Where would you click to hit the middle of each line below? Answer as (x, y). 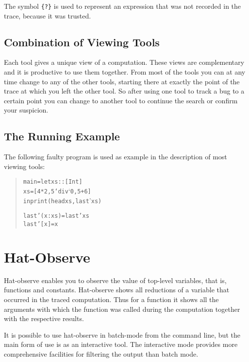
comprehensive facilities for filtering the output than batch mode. (101, 353)
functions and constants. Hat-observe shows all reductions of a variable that (117, 290)
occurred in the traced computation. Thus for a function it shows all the (111, 299)
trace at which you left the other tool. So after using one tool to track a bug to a (124, 91)
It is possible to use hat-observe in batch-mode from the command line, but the (122, 334)
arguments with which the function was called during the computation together (122, 309)
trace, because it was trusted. (48, 15)
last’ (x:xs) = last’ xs (56, 216)
